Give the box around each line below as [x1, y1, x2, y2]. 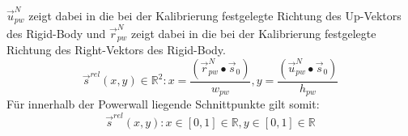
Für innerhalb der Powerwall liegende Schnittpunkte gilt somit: [6, 96, 320, 113]
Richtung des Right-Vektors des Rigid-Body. [6, 41, 226, 58]
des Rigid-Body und [6, 24, 106, 41]
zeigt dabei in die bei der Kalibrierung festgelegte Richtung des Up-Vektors [28, 6, 402, 23]
